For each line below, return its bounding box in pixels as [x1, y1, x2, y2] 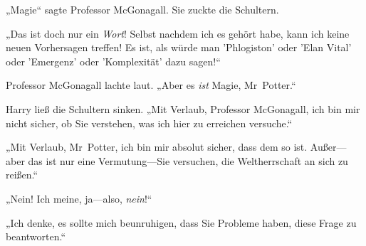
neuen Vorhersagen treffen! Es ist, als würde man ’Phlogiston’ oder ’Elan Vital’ [6, 40, 352, 55]
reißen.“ [6, 167, 38, 182]
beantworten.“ [6, 229, 66, 244]
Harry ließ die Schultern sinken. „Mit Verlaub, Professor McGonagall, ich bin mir [6, 101, 360, 116]
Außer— [310, 139, 347, 154]
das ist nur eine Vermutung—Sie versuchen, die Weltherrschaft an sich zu [28, 153, 348, 168]
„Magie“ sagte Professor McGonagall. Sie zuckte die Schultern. [6, 2, 279, 16]
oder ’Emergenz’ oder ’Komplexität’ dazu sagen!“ [6, 53, 221, 68]
